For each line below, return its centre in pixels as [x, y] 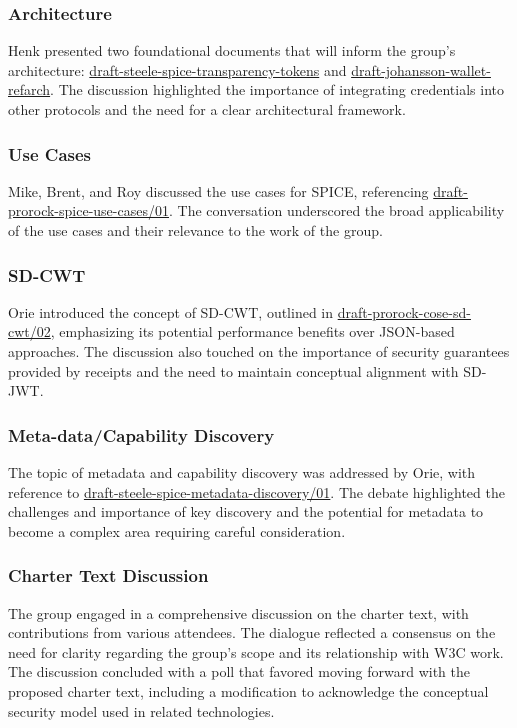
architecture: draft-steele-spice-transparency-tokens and [177, 69]
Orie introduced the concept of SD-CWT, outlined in [171, 311]
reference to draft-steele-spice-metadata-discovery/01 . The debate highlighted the [256, 491]
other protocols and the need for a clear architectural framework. [207, 109]
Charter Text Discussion [108, 575]
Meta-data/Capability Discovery [141, 434]
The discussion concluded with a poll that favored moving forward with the [239, 671]
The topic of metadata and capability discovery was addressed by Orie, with [242, 472]
